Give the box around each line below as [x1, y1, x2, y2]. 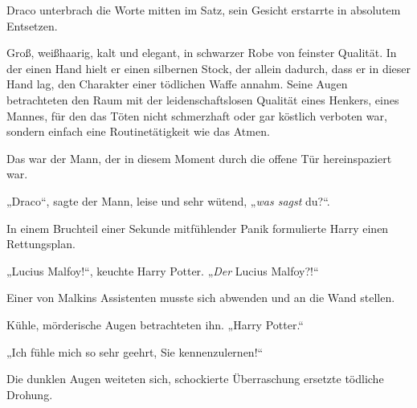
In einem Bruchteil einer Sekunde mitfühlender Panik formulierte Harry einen [6, 219, 389, 236]
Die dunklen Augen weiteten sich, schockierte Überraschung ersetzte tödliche [6, 370, 384, 387]
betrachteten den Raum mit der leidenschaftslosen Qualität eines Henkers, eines [6, 91, 399, 108]
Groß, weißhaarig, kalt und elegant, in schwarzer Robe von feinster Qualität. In [6, 44, 397, 61]
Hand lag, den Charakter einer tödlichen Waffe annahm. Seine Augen [6, 75, 348, 92]
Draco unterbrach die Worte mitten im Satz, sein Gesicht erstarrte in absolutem [6, 2, 401, 18]
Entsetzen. [6, 17, 58, 34]
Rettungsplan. [6, 235, 76, 252]
